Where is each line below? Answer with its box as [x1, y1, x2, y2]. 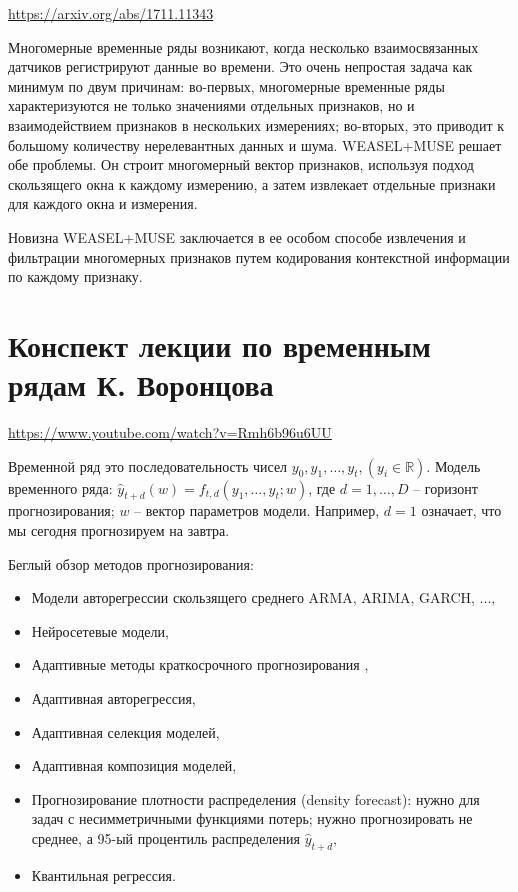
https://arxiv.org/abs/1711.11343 [8, 3, 214, 23]
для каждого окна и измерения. [8, 193, 198, 214]
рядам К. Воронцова [8, 364, 274, 405]
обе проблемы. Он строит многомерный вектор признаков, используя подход [8, 154, 474, 175]
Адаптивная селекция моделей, [31, 721, 220, 742]
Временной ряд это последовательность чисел [8, 455, 288, 476]
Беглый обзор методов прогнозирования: [8, 553, 254, 574]
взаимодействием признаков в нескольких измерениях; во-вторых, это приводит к [8, 114, 504, 135]
